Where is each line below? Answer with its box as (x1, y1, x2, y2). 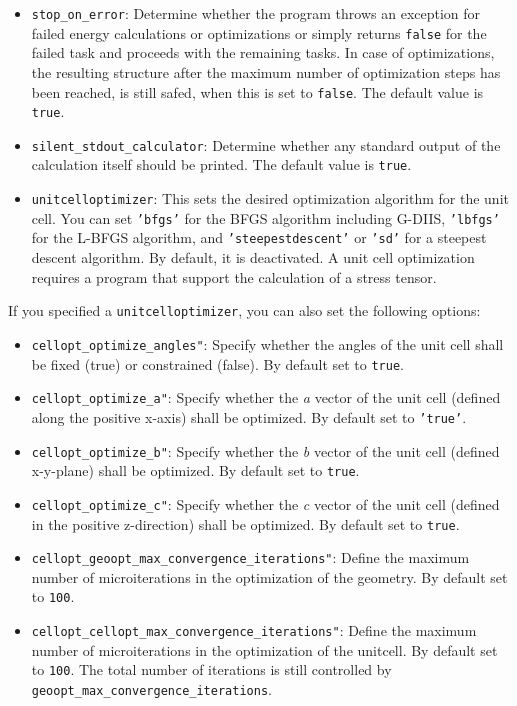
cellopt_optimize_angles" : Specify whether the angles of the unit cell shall (31, 333, 504, 354)
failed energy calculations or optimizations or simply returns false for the (31, 22, 487, 43)
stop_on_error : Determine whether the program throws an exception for (31, 3, 481, 23)
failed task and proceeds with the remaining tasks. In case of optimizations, (31, 42, 495, 63)
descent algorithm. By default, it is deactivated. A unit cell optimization (31, 247, 475, 268)
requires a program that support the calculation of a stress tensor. (31, 266, 437, 287)
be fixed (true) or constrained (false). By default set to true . (31, 353, 404, 374)
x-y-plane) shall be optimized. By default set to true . (31, 460, 360, 481)
